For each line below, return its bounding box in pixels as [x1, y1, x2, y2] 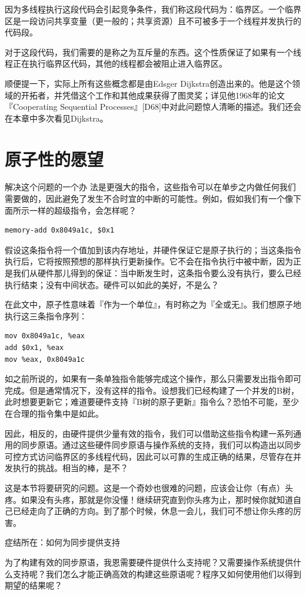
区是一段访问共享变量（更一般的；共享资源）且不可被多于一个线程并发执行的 [5, 14, 301, 27]
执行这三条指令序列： [5, 309, 87, 322]
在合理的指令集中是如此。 [5, 407, 104, 419]
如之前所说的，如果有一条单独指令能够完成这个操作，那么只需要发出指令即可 [5, 372, 301, 385]
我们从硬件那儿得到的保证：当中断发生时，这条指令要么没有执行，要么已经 [12, 267, 301, 279]
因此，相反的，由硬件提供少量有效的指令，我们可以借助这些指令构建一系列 [5, 427, 293, 439]
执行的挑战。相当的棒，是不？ [12, 462, 128, 474]
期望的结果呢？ [5, 579, 62, 591]
